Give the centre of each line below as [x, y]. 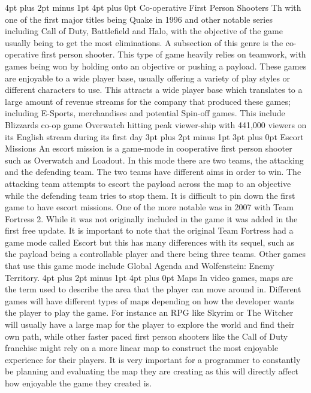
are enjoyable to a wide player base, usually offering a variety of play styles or [148, 78]
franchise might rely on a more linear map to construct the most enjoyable [142, 348]
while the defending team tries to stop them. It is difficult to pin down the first [150, 195]
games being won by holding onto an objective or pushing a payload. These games [156, 66]
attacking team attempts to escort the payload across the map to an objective [148, 183]
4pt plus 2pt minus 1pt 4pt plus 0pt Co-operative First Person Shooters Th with [153, 7]
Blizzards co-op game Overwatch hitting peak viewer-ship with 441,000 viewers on [156, 124]
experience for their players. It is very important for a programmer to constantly [153, 359]
